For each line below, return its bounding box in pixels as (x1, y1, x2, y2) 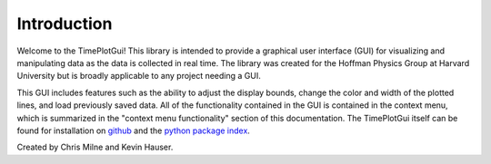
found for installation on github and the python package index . (16, 125, 250, 136)
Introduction (16, 14, 113, 34)
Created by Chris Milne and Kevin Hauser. (16, 141, 174, 153)
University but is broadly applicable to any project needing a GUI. (16, 71, 261, 82)
